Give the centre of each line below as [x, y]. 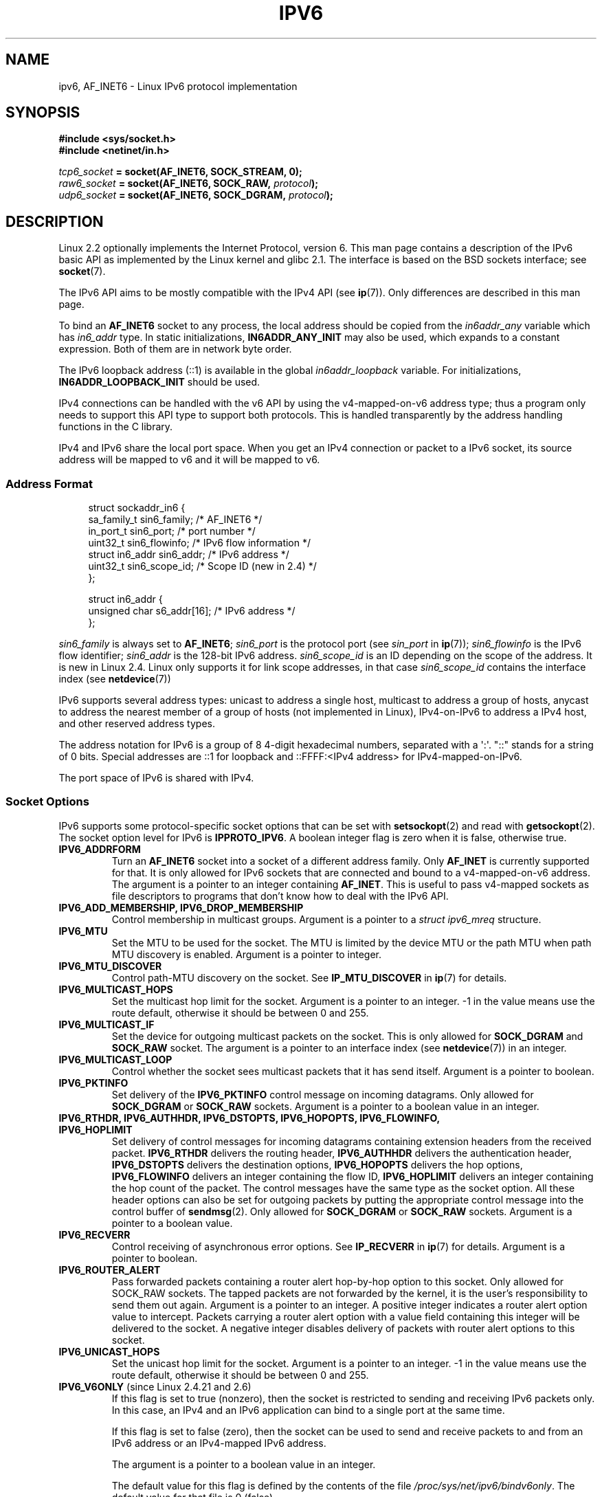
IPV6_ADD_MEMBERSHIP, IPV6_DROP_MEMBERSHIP [181, 907]
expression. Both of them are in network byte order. [175, 349]
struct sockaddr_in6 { [137, 508]
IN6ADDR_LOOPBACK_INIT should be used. [159, 382]
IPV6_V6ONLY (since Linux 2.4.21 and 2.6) [155, 1386]
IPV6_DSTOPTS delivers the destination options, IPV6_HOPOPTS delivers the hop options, [317, 1164]
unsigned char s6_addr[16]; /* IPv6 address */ [192, 611]
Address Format [49, 484]
